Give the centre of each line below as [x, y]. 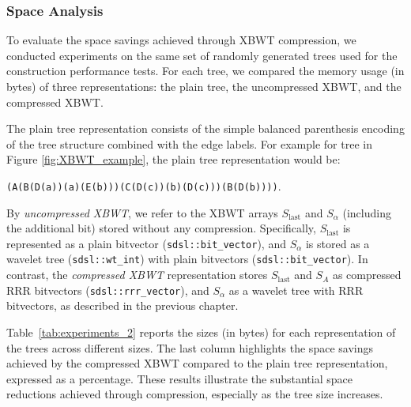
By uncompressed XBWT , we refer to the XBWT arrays [142, 212]
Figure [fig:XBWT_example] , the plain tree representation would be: [173, 159]
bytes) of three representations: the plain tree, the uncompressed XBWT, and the [204, 86]
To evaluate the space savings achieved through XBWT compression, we [181, 40]
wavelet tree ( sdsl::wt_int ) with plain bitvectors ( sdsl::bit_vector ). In [187, 259]
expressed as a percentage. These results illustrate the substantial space [179, 378]
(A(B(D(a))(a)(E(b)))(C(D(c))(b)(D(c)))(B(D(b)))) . [144, 185]
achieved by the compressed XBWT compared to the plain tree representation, [197, 363]
